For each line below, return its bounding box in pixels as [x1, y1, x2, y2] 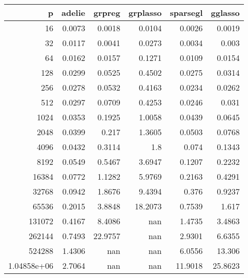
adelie [61, 7, 86, 18]
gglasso [211, 7, 240, 18]
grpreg [93, 7, 120, 18]
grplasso [128, 7, 162, 18]
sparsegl [170, 7, 203, 18]
